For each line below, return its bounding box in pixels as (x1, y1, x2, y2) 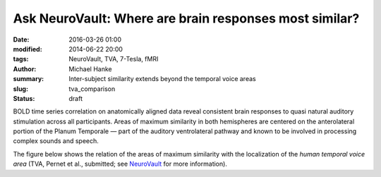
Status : (13, 94, 35, 102)
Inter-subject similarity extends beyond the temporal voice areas (68, 75, 257, 83)
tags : (13, 55, 29, 63)
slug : (13, 85, 28, 93)
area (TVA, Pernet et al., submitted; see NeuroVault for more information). (13, 159, 227, 169)
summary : (13, 75, 44, 83)
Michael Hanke (68, 64, 112, 73)
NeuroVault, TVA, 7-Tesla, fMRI (68, 55, 159, 63)
